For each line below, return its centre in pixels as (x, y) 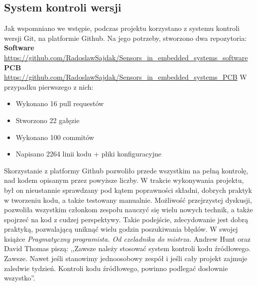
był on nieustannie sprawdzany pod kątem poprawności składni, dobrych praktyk (128, 190)
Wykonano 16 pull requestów (60, 103)
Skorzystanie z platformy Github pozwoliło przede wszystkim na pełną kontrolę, (126, 170)
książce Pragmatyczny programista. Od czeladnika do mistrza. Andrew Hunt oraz (127, 238)
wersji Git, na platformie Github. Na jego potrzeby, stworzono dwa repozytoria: (126, 38)
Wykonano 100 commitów (55, 137)
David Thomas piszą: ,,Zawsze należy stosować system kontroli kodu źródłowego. (128, 248)
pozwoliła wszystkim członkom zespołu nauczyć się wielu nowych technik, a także (128, 210)
